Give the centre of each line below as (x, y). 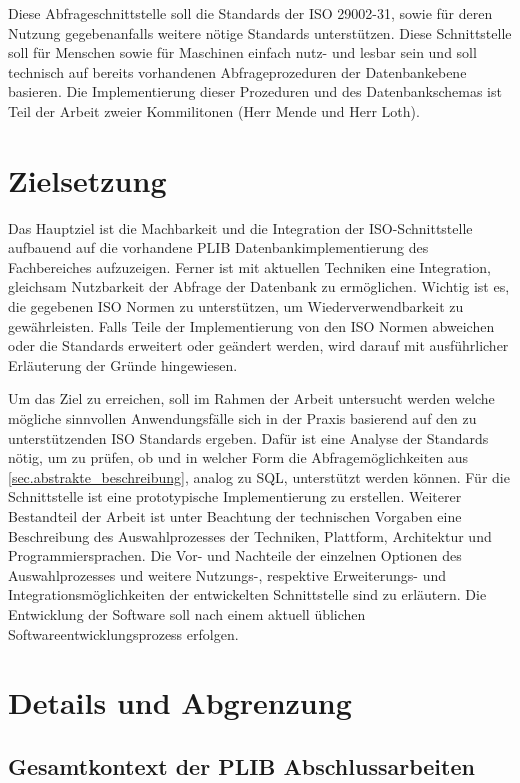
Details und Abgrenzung (180, 702)
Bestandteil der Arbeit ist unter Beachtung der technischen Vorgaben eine (235, 516)
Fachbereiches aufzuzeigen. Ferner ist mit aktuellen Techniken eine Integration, (249, 266)
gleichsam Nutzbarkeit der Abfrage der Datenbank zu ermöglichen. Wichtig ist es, (259, 286)
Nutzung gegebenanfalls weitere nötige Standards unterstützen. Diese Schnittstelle (260, 32)
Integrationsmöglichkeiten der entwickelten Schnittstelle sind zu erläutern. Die (247, 594)
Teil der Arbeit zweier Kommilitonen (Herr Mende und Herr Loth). (214, 110)
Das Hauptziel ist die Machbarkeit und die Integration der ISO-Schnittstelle (240, 227)
